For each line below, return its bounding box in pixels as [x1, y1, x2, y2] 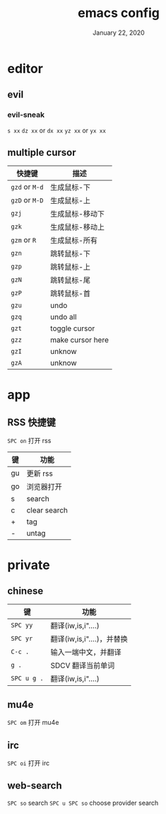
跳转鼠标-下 [50, 249, 90, 259]
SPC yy [11, 621, 33, 629]
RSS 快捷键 [7, 416, 57, 429]
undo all [50, 312, 77, 322]
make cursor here [50, 335, 109, 345]
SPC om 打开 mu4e [7, 718, 59, 727]
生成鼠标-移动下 [50, 209, 105, 219]
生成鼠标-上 [50, 196, 90, 206]
